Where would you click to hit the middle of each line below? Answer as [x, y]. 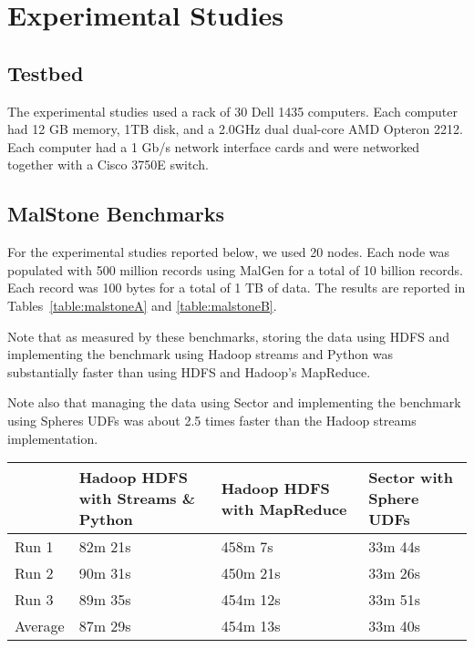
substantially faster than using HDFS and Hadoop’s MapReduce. [189, 371]
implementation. [53, 438]
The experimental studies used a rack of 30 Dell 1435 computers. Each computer [232, 111]
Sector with [411, 478]
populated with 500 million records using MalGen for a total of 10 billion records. [235, 269]
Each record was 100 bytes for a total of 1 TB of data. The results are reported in [237, 288]
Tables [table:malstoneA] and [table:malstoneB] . [142, 305]
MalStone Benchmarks [116, 214]
